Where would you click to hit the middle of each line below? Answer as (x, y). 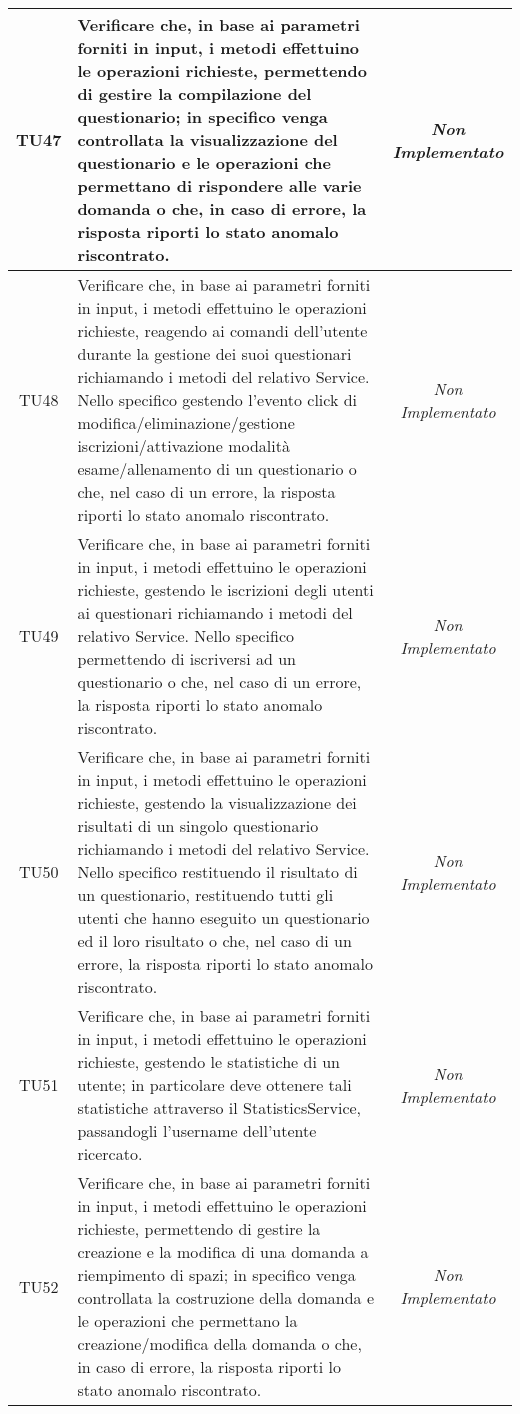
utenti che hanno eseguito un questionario (223, 917)
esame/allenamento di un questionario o (217, 468)
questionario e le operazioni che (204, 162)
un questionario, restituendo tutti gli (205, 894)
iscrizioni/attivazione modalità (183, 445)
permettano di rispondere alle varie (219, 185)
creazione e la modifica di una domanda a (223, 1251)
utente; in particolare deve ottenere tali (214, 1084)
